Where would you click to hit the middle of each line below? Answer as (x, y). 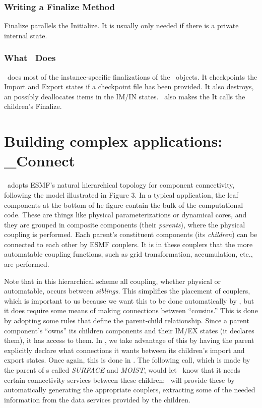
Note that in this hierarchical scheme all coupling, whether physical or (113, 281)
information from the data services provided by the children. (97, 399)
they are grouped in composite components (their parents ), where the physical (125, 224)
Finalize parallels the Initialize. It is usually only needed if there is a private (121, 25)
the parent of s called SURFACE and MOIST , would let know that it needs (122, 370)
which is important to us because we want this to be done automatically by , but (129, 300)
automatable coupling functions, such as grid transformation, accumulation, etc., (128, 254)
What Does (30, 58)
